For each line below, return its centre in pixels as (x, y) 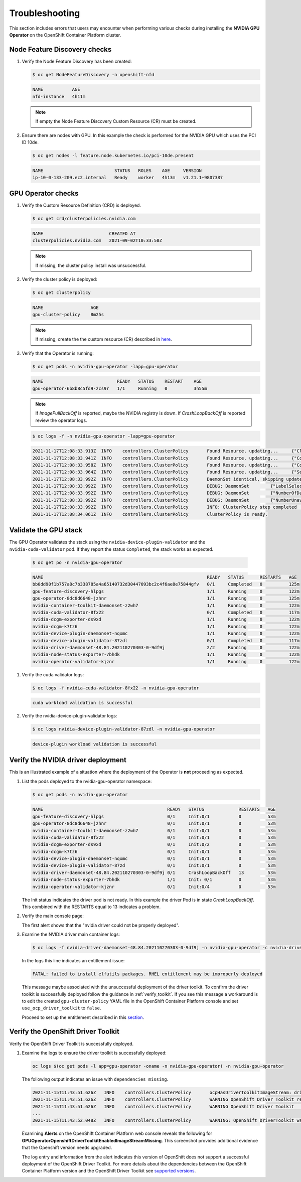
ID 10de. (30, 142)
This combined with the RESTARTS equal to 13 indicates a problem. (91, 907)
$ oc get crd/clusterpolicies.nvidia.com (84, 219)
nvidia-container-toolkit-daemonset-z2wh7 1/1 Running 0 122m (166, 605)
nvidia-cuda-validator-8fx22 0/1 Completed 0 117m (166, 613)
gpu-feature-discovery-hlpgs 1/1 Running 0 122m (166, 591)
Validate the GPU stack (46, 530)
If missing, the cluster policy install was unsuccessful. (91, 265)
